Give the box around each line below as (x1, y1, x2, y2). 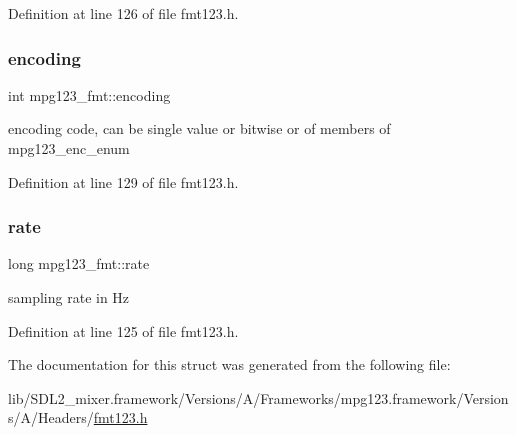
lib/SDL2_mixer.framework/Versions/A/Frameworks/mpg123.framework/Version (8, 387, 509, 408)
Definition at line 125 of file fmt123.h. (8, 320, 239, 341)
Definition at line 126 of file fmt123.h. (8, 3, 239, 23)
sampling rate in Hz (8, 287, 130, 307)
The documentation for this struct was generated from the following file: (8, 354, 451, 375)
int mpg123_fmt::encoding (8, 84, 171, 105)
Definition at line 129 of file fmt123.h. (8, 171, 239, 192)
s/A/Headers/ (8, 407, 94, 428)
